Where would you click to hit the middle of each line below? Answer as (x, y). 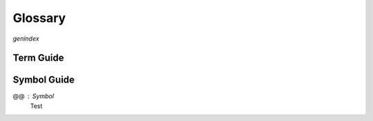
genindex (26, 38)
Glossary (39, 18)
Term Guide (39, 58)
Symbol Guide (44, 80)
